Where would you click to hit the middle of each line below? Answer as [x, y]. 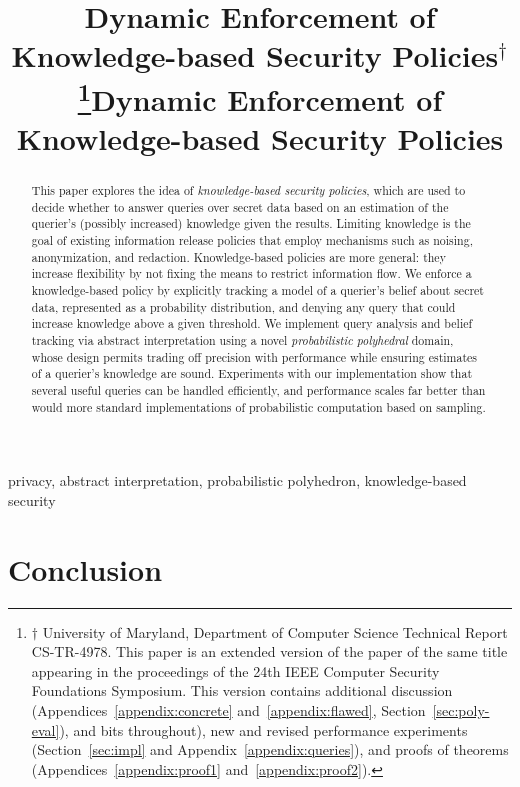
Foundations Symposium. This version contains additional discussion [242, 690]
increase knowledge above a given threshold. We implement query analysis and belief [252, 323]
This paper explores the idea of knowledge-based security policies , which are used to [248, 190]
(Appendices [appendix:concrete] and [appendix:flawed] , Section [228, 709]
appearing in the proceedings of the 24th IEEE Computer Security [235, 670]
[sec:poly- [461, 709]
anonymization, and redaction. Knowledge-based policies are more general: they [238, 256]
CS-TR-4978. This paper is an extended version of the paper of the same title [269, 651]
